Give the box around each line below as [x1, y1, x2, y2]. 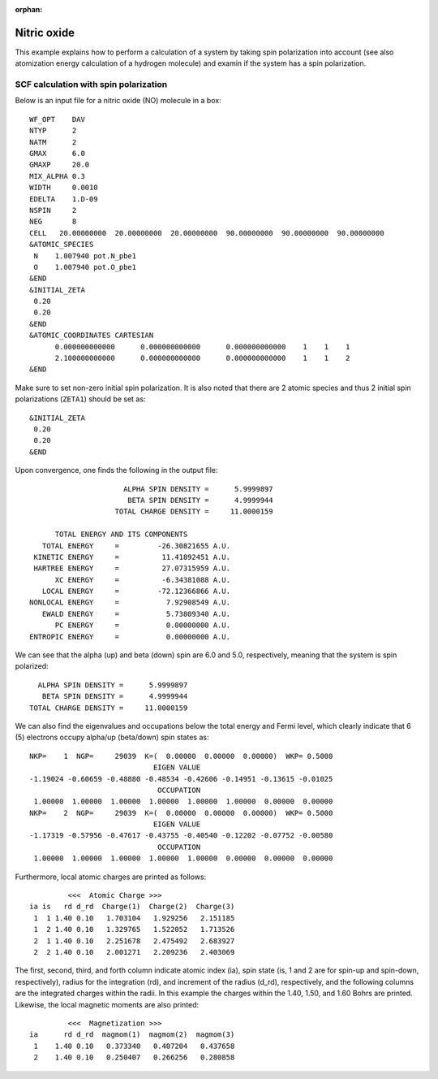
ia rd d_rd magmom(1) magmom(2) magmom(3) [29, 1030, 235, 1039]
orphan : [15, 5, 43, 14]
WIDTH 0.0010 [29, 183, 98, 193]
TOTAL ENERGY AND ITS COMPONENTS [54, 530, 188, 539]
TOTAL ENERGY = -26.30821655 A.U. [41, 541, 231, 550]
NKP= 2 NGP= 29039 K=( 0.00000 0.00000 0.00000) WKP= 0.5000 [29, 808, 333, 817]
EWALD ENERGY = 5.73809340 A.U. [41, 609, 231, 618]
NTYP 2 [29, 126, 77, 136]
